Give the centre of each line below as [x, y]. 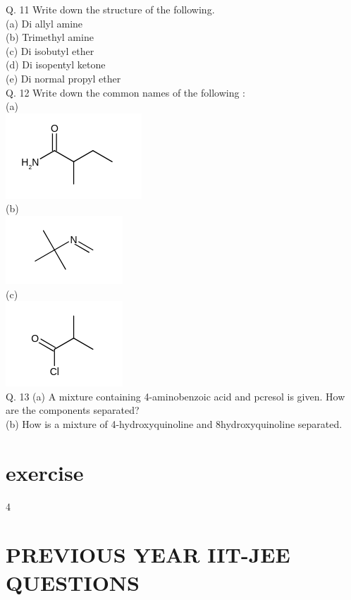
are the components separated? [73, 410]
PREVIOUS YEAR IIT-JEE [148, 555]
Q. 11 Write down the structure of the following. [110, 9]
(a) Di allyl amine [44, 23]
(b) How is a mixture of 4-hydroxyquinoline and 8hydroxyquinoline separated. [174, 423]
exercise [45, 472]
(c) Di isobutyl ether [50, 50]
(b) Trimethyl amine [50, 37]
